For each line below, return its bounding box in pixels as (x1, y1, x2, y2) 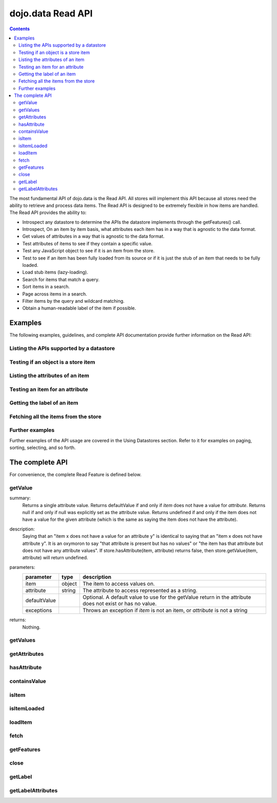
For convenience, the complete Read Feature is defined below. (9, 472, 142, 478)
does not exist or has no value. (82, 600, 157, 608)
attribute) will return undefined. (22, 555, 88, 561)
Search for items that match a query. (22, 276, 100, 282)
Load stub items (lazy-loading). (22, 269, 88, 276)
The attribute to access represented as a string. (82, 587, 197, 594)
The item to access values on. (82, 580, 155, 587)
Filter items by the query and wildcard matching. (22, 298, 125, 304)
